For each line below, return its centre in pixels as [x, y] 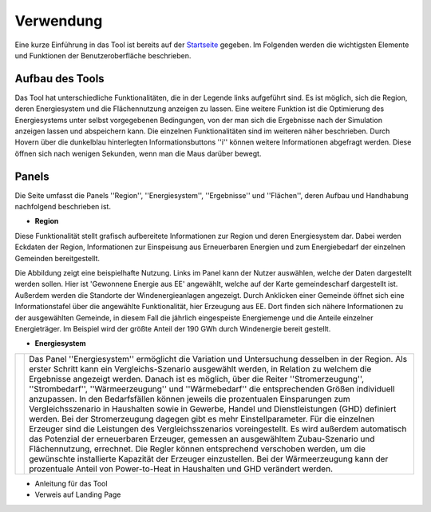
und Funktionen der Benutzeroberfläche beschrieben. [103, 55]
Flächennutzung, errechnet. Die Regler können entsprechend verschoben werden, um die [198, 449]
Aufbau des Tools [59, 79]
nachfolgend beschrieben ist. [63, 207]
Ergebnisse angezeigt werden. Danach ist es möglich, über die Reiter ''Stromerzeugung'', [197, 379]
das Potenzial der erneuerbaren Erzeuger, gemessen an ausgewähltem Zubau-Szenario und [202, 439]
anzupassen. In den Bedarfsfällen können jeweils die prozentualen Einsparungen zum [190, 399]
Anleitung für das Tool [71, 483]
